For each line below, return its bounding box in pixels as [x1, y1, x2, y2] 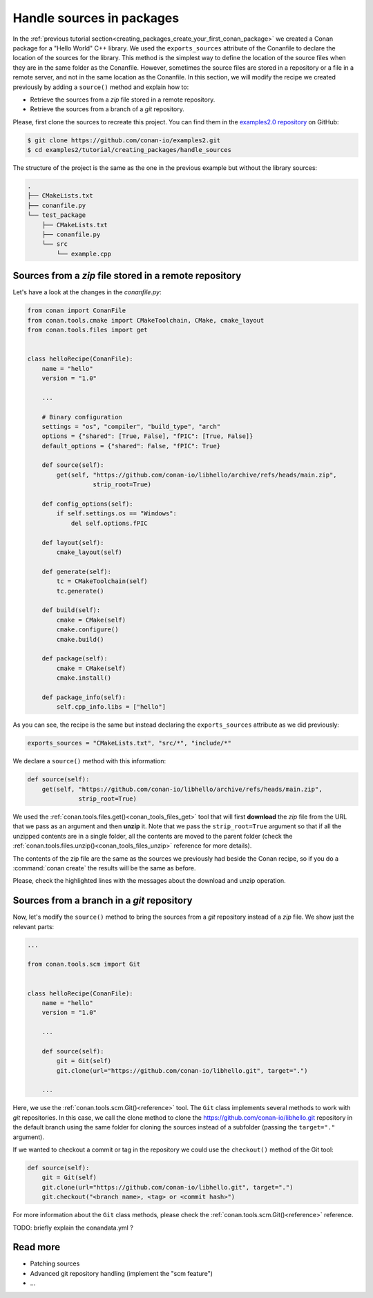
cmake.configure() [56, 626, 119, 633]
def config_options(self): [41, 500, 134, 508]
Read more [12, 1241, 61, 1253]
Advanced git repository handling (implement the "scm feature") [30, 1269, 213, 1277]
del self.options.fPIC [70, 519, 148, 527]
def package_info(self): [41, 693, 126, 701]
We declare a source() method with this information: [12, 757, 166, 765]
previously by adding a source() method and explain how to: [12, 83, 189, 91]
